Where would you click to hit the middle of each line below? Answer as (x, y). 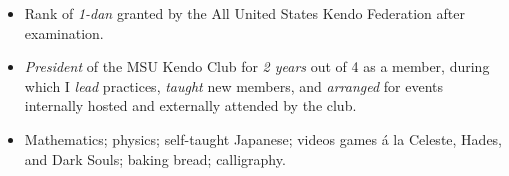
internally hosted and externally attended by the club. (190, 105)
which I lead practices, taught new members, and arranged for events (234, 85)
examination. (64, 32)
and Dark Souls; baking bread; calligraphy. (155, 158)
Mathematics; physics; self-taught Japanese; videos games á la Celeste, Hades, (263, 138)
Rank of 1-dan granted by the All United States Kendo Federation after (244, 13)
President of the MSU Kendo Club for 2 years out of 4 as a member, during (257, 66)
